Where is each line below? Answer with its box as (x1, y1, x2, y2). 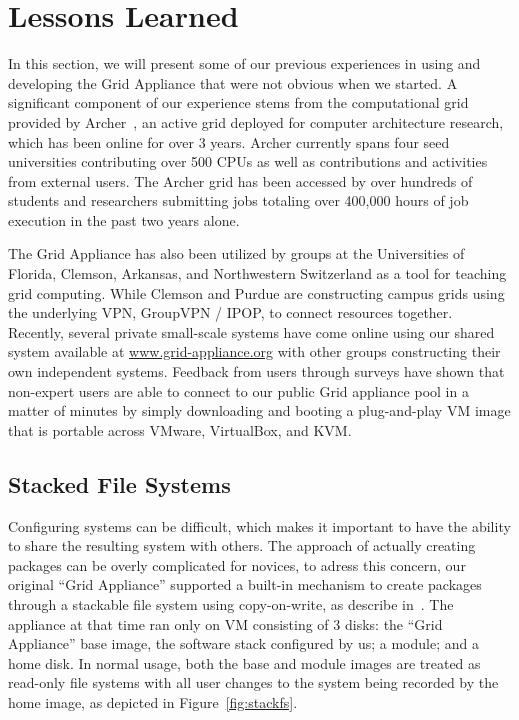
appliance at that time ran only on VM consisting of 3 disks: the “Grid (8, 613, 443, 634)
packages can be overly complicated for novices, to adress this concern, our (8, 554, 466, 575)
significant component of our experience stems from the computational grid (8, 92, 469, 113)
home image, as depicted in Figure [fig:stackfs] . (8, 691, 298, 712)
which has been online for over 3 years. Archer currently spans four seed (8, 131, 450, 152)
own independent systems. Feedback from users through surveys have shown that (8, 361, 505, 382)
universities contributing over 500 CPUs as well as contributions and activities (8, 151, 488, 172)
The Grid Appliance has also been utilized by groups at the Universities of (8, 243, 465, 264)
